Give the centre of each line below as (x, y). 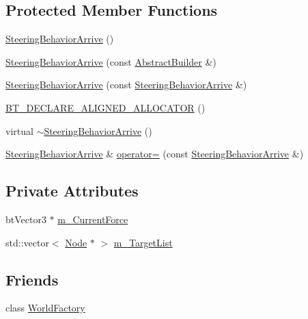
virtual (19, 130)
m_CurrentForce (93, 219)
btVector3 (26, 219)
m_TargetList (143, 242)
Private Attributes (72, 191)
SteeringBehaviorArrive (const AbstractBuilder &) (111, 61)
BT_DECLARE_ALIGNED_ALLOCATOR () (106, 107)
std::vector (27, 242)
